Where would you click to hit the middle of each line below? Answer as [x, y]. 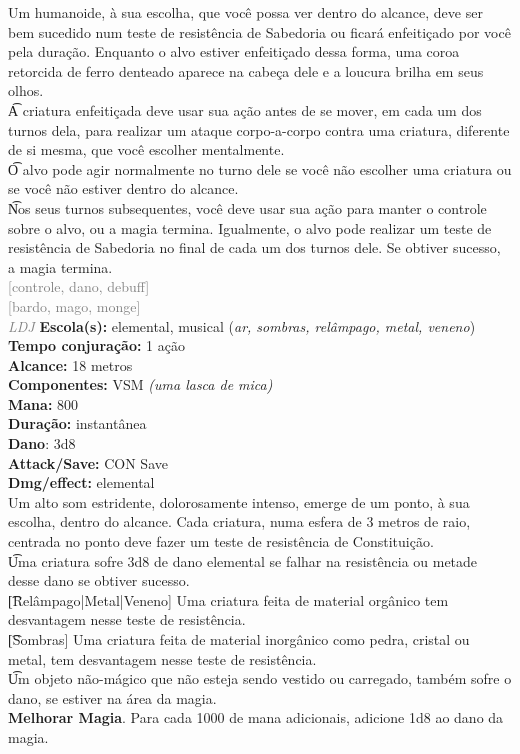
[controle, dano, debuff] [79, 286]
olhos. [26, 90]
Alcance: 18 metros [70, 364]
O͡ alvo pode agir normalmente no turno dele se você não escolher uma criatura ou [260, 168]
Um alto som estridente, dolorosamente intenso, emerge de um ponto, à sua [239, 501]
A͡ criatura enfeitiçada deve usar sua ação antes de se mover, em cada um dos [245, 109]
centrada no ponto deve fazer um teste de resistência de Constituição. [221, 541]
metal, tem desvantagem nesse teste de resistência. [162, 658]
